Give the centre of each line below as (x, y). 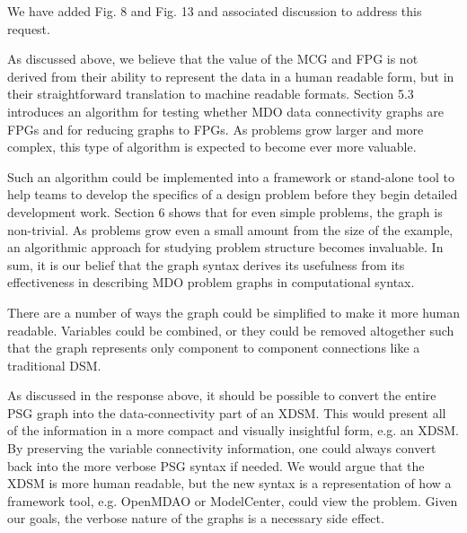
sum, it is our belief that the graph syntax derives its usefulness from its (206, 264)
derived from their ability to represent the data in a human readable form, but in (231, 76)
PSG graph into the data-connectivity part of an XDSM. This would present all (227, 412)
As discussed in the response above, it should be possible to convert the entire (222, 395)
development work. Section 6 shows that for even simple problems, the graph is (225, 211)
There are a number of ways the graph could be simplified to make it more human (233, 312)
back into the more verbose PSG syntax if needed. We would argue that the (216, 465)
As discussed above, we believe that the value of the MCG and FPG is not (213, 59)
